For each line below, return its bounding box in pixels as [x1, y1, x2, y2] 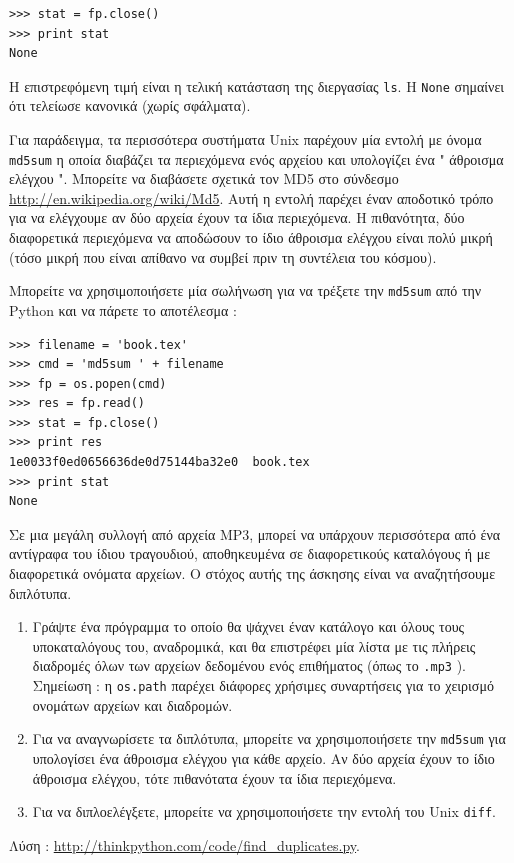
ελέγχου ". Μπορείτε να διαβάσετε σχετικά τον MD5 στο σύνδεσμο [9, 168, 399, 189]
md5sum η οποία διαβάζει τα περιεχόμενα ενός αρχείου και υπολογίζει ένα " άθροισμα [9, 148, 504, 169]
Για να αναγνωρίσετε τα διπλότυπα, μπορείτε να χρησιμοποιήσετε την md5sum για [32, 728, 506, 749]
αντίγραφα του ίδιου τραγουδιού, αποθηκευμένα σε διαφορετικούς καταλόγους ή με [9, 543, 491, 564]
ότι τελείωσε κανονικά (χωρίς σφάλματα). [9, 95, 251, 116]
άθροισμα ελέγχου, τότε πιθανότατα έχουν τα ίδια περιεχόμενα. [32, 767, 397, 788]
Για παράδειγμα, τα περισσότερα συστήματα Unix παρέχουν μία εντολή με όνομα [9, 129, 482, 150]
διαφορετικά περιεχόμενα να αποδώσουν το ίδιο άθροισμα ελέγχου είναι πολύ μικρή [9, 227, 493, 248]
